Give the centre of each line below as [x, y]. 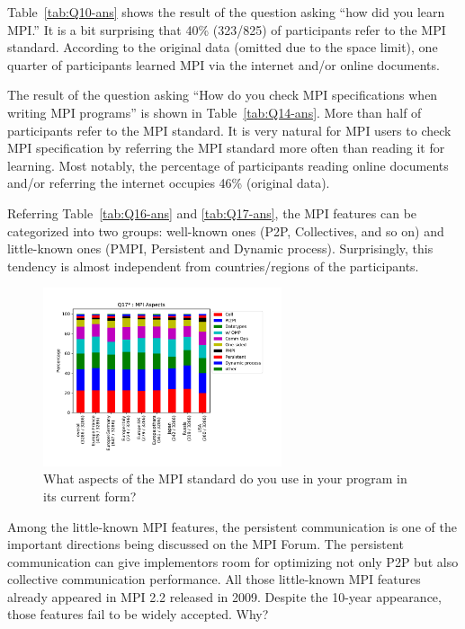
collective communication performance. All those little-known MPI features [214, 579]
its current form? [90, 496]
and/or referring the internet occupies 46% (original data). [169, 183]
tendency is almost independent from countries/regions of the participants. [213, 266]
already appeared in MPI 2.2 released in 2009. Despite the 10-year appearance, [224, 596]
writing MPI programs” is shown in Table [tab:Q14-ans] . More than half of [215, 112]
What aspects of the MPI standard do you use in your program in [225, 478]
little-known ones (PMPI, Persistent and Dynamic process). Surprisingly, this [220, 248]
